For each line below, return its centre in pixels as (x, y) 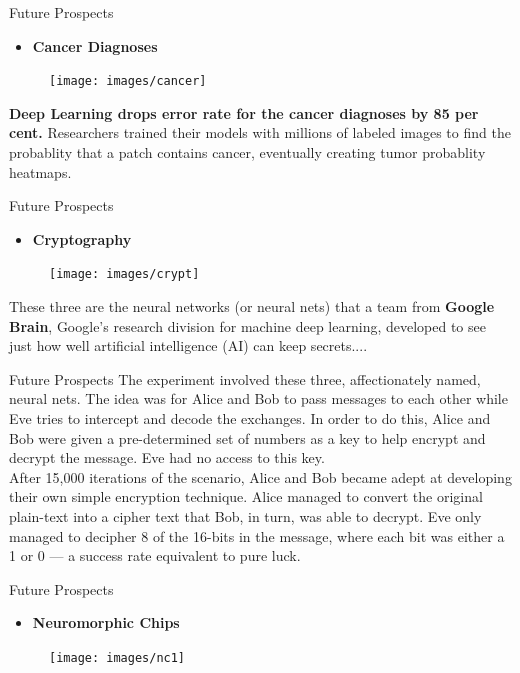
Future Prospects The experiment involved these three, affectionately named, (245, 378)
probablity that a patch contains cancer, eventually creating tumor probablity (247, 152)
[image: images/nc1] (117, 657)
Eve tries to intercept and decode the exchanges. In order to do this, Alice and (250, 418)
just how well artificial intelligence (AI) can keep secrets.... (188, 345)
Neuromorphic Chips (106, 622)
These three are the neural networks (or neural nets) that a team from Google (252, 306)
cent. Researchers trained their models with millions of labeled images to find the (260, 132)
